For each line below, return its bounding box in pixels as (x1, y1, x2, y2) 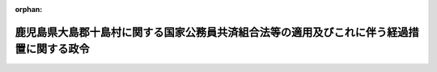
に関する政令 (25, 42, 90, 56)
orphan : (15, 5, 43, 14)
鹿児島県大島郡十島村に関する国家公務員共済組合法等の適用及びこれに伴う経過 (15, 25, 409, 39)
